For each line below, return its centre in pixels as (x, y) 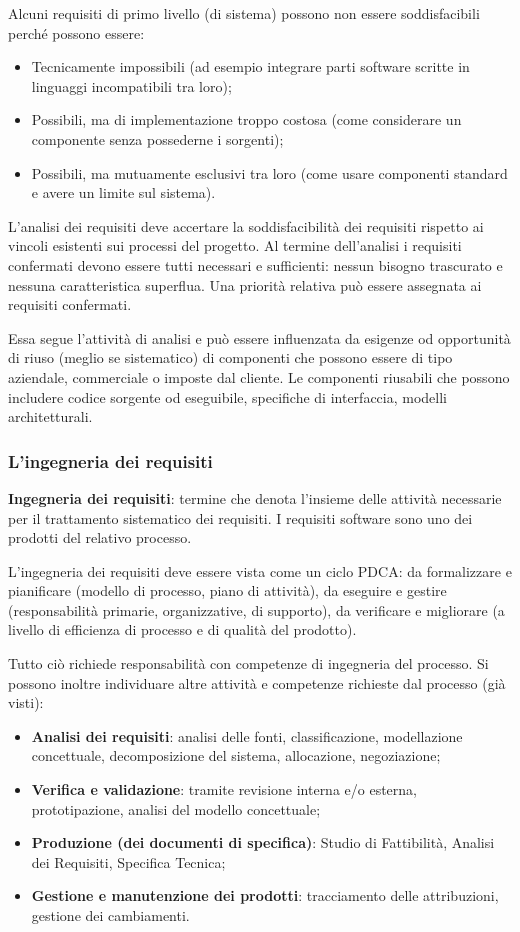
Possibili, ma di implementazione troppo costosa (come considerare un (246, 119)
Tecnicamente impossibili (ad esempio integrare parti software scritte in (250, 66)
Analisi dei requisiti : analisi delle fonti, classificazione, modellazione (247, 735)
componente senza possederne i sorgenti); (157, 138)
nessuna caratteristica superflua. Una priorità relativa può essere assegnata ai (245, 284)
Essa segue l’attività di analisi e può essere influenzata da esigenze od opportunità (259, 337)
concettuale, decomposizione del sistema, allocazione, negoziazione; (236, 755)
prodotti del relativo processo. (100, 537)
